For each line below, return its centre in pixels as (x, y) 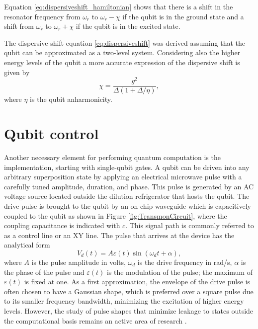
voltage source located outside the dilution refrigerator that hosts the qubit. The (127, 196)
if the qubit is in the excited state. (128, 26)
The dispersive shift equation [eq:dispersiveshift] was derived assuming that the (125, 42)
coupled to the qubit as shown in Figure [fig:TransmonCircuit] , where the (116, 215)
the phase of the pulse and (44, 272)
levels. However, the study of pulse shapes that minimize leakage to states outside (129, 310)
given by (17, 72)
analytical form (27, 245)
